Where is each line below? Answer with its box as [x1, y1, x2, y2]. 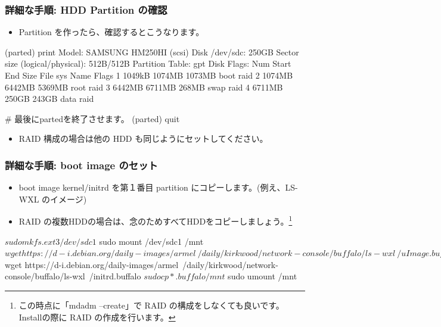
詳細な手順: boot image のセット [5, 157, 158, 172]
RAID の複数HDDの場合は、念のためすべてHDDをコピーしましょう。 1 [18, 213, 293, 228]
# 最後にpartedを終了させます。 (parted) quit [5, 112, 180, 124]
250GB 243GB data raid [5, 92, 94, 105]
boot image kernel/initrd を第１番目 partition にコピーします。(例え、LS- [18, 181, 298, 194]
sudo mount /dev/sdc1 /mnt [99, 235, 204, 247]
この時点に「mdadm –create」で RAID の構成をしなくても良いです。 [18, 299, 284, 311]
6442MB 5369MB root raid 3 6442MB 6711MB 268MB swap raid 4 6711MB [5, 80, 283, 93]
